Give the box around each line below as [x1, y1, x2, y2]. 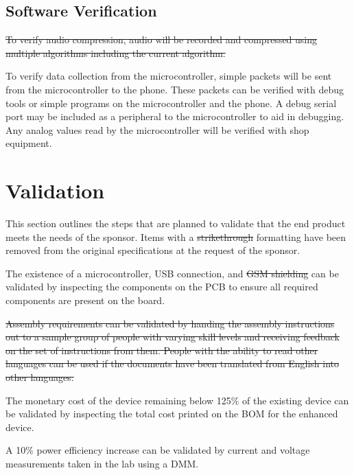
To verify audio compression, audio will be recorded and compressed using [5, 32, 318, 47]
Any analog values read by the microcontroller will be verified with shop [5, 122, 309, 137]
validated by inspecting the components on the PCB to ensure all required [5, 279, 318, 294]
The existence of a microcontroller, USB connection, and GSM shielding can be [5, 266, 339, 280]
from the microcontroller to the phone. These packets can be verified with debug [5, 82, 344, 96]
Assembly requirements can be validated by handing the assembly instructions [5, 316, 335, 330]
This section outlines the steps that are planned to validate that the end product [5, 216, 346, 231]
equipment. [5, 136, 52, 150]
